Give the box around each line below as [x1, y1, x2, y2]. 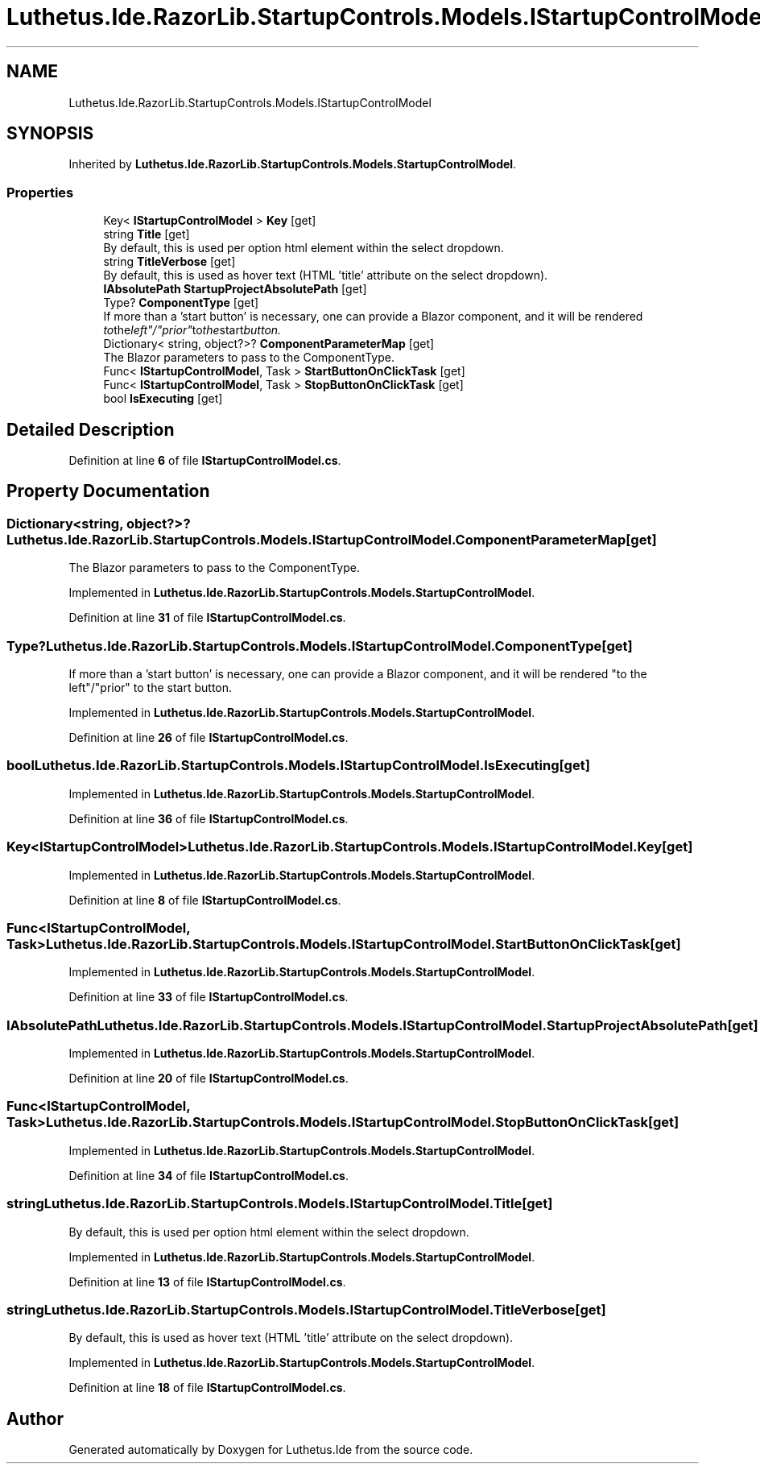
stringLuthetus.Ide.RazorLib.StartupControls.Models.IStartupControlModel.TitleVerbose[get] [6, 1301, 606, 1318]
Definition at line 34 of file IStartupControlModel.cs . [68, 1168, 349, 1182]
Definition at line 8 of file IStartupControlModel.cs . [68, 892, 341, 907]
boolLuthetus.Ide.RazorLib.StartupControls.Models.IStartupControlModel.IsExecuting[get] [6, 757, 590, 774]
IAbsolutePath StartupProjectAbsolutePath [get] [103, 282, 367, 296]
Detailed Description [6, 419, 175, 440]
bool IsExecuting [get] [103, 391, 223, 406]
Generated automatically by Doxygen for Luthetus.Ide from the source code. [68, 1443, 473, 1457]
